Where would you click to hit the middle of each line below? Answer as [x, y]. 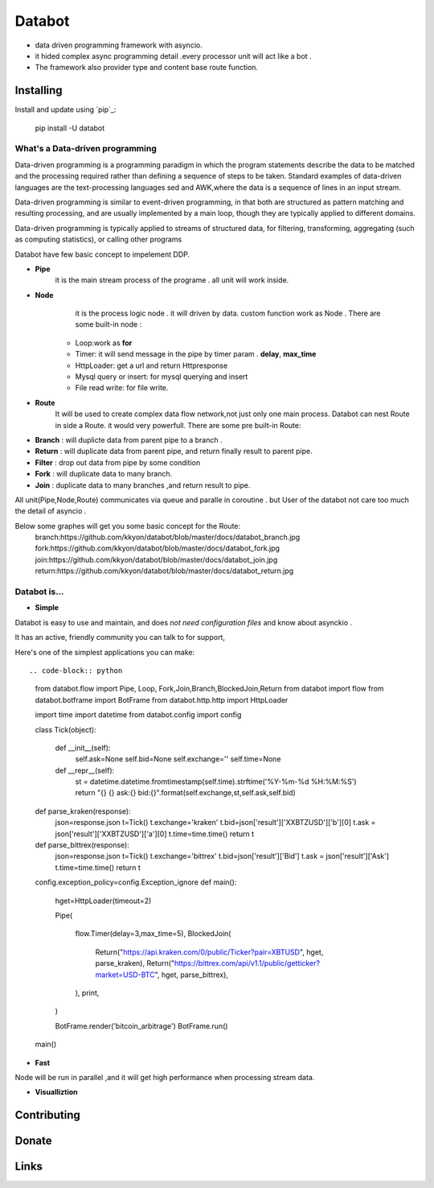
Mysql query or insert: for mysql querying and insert [162, 377]
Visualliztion [56, 1092]
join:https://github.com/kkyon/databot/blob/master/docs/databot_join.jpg [156, 559]
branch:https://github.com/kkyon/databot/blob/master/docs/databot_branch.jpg [168, 537]
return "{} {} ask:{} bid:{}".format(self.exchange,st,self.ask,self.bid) [186, 793]
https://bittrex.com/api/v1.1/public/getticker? [247, 963]
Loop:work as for [104, 343]
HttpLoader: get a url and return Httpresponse [151, 365]
